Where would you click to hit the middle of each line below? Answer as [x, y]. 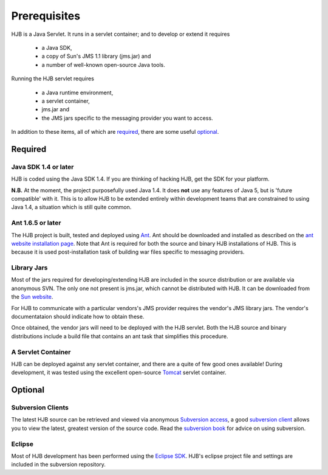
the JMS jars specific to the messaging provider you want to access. [127, 118]
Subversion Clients [40, 407]
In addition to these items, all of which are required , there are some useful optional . [115, 132]
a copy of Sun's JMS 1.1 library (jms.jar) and [96, 56]
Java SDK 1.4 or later [43, 167]
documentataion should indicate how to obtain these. [78, 317]
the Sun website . [32, 297]
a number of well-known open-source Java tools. [103, 64]
